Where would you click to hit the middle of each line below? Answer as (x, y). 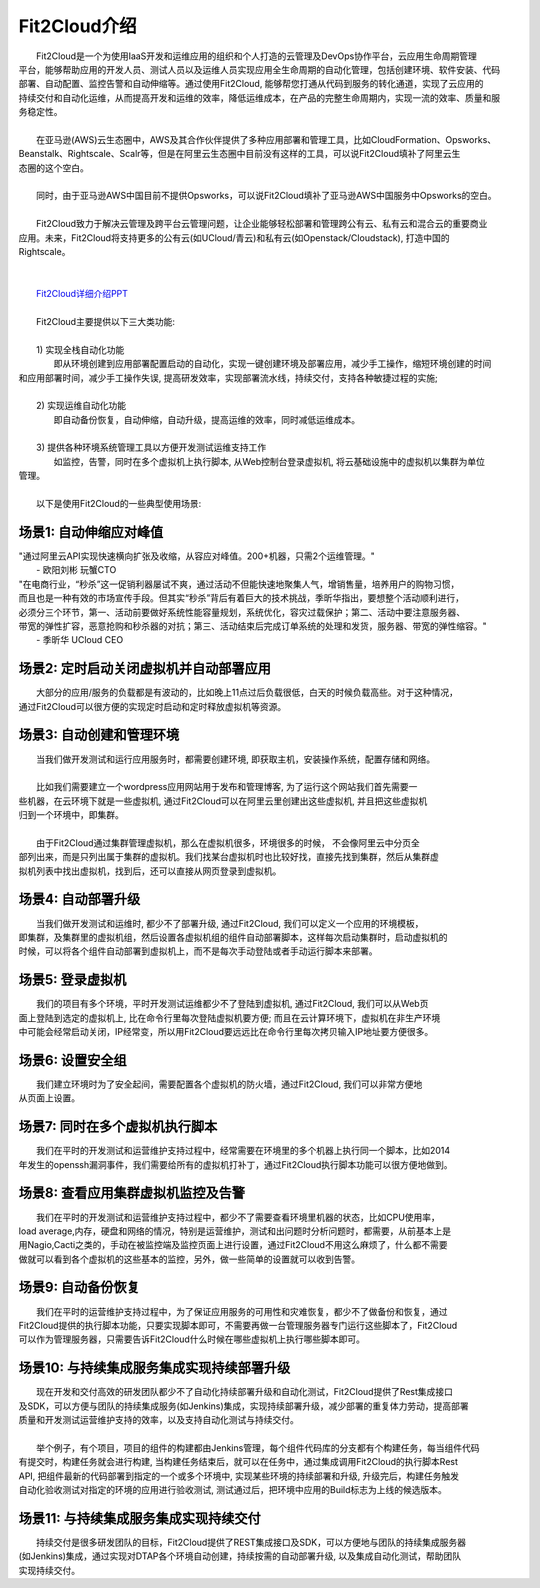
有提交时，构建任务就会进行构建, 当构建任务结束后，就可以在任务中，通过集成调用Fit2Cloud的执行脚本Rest (238, 1462)
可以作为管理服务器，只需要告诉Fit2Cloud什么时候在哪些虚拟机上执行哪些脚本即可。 (191, 1339)
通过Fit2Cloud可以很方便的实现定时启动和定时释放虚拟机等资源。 (152, 706)
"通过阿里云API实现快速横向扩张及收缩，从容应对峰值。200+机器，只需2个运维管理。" (196, 556)
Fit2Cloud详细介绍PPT (82, 294)
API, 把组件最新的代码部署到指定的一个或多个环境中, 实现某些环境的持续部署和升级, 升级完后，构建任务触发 (239, 1476)
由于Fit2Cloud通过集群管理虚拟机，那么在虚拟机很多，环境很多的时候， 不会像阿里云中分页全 (228, 842)
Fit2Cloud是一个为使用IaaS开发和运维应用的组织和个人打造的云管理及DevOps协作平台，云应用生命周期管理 (256, 56)
